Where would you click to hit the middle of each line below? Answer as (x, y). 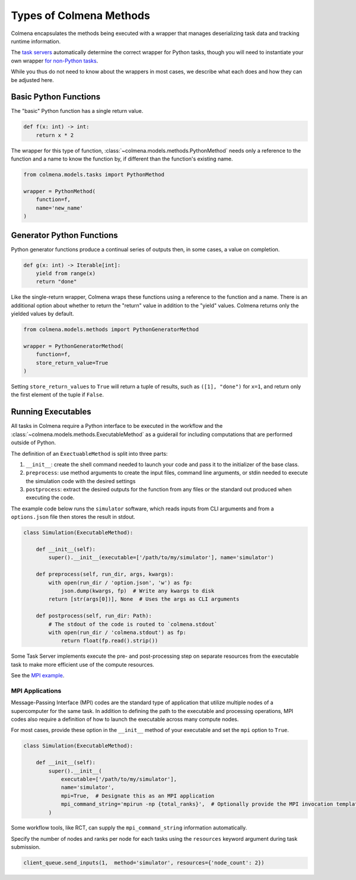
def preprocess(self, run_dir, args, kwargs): (105, 574)
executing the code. (50, 498)
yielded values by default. (42, 314)
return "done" (56, 282)
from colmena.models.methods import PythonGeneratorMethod (111, 329)
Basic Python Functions (56, 97)
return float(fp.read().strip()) (109, 641)
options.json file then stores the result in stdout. (73, 517)
